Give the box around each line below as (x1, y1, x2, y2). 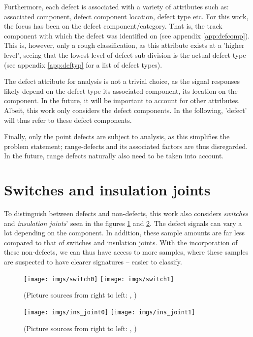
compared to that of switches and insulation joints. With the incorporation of (4, 237, 238, 247)
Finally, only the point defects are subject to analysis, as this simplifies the (4, 131, 230, 142)
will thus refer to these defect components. (4, 114, 132, 125)
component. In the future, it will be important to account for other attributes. (4, 95, 240, 106)
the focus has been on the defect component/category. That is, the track (4, 21, 222, 31)
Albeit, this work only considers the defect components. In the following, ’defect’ (4, 105, 247, 115)
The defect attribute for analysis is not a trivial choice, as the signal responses (4, 76, 240, 86)
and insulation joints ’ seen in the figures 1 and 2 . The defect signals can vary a (4, 218, 242, 228)
